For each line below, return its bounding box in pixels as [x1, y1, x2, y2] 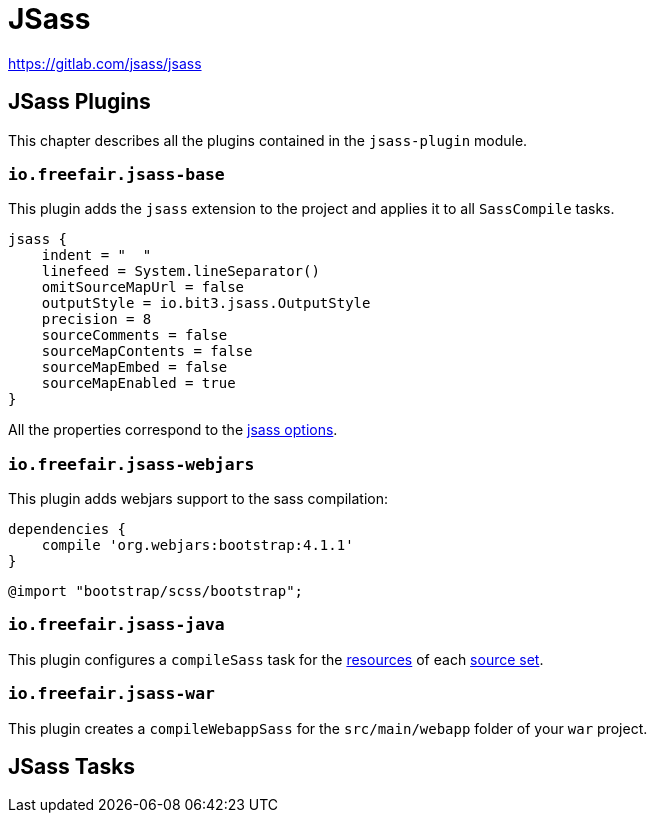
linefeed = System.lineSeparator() [41, 263, 320, 280]
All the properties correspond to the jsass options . [8, 421, 338, 439]
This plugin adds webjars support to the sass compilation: [8, 490, 389, 508]
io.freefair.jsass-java [8, 615, 225, 635]
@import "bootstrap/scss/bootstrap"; [8, 583, 304, 600]
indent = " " [41, 247, 152, 264]
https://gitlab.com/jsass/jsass [8, 54, 202, 72]
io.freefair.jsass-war [8, 684, 215, 704]
